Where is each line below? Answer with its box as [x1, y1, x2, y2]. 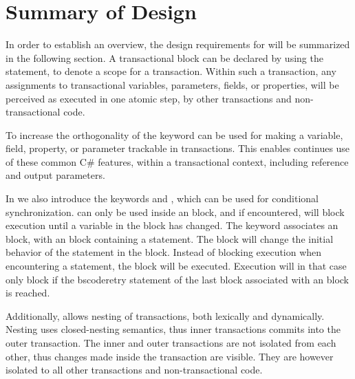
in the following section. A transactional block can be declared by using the [6, 50, 323, 65]
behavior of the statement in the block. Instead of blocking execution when [6, 245, 322, 259]
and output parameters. [6, 168, 105, 182]
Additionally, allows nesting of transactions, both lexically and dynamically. [6, 308, 325, 323]
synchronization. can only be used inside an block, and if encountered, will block [6, 204, 345, 219]
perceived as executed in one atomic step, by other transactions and [6, 91, 292, 105]
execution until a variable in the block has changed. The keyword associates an [6, 218, 338, 232]
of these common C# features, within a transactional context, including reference [6, 154, 349, 169]
